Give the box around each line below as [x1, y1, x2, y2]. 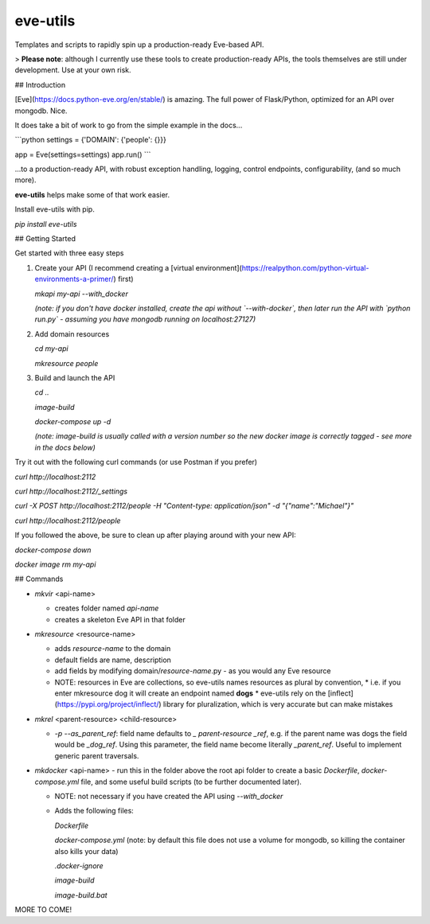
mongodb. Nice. [14, 106, 68, 115]
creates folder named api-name [54, 603, 159, 613]
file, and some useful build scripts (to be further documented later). [80, 777, 302, 786]
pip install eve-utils [14, 219, 77, 228]
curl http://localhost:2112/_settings [14, 486, 127, 497]
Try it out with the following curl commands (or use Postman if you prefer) [14, 458, 258, 467]
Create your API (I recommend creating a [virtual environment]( [34, 263, 242, 272]
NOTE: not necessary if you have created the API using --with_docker [54, 792, 283, 801]
